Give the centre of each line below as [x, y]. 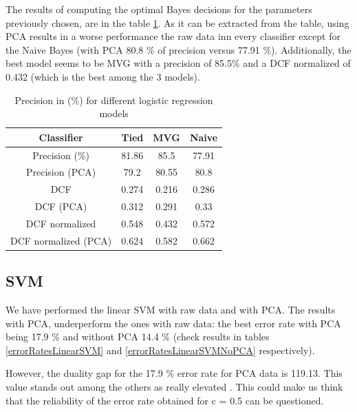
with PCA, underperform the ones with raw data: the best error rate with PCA [173, 323]
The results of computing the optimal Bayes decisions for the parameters [159, 9]
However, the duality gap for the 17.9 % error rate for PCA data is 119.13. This [174, 373]
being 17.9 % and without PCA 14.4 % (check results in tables [138, 337]
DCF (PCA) [61, 206]
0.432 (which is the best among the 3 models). [103, 76]
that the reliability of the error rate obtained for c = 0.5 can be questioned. [165, 400]
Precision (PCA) [61, 172]
